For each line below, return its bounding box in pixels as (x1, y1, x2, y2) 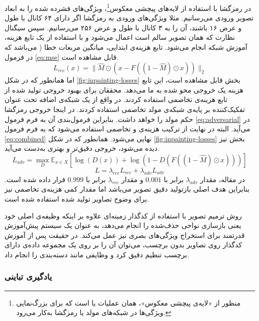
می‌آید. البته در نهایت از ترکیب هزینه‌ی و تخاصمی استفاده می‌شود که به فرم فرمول (4, 123, 251, 134)
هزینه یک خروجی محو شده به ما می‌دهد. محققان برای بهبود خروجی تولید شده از (4, 84, 244, 95)
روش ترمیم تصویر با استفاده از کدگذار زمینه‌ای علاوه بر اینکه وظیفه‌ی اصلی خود (4, 210, 242, 220)
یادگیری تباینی (4, 270, 52, 283)
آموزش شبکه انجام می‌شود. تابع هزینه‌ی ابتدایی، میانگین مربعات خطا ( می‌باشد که (4, 42, 248, 52)
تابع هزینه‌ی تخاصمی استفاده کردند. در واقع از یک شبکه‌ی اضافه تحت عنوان (4, 94, 228, 105)
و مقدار (121, 174, 144, 184)
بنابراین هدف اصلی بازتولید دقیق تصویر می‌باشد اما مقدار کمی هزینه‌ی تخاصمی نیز (4, 184, 250, 194)
